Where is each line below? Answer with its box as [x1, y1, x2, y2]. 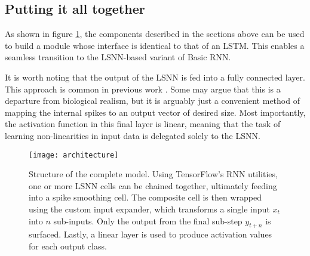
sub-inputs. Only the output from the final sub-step [53, 214, 243, 227]
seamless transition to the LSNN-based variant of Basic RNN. [5, 51, 231, 63]
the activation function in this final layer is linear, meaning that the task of [5, 118, 281, 130]
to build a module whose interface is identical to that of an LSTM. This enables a [5, 39, 305, 51]
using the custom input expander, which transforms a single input [29, 202, 270, 215]
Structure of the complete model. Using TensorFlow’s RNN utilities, [29, 168, 278, 180]
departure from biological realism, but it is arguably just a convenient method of [5, 94, 300, 107]
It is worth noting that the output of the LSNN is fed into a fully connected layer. [5, 70, 305, 83]
